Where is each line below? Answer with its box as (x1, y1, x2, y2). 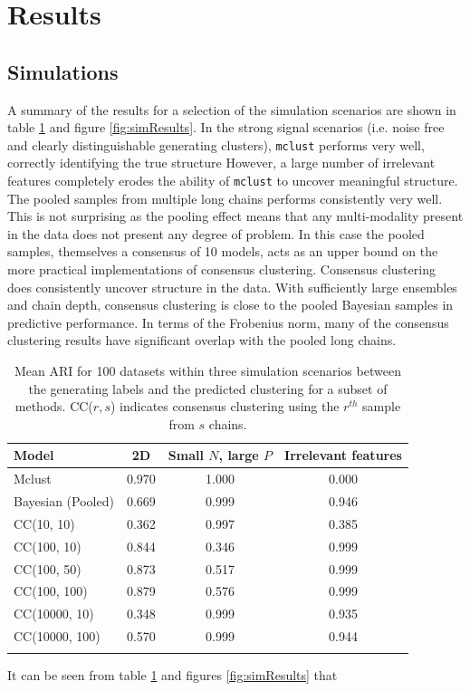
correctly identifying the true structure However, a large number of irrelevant (7, 153, 436, 172)
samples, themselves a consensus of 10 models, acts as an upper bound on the (7, 242, 438, 261)
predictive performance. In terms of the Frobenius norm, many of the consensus (7, 312, 449, 331)
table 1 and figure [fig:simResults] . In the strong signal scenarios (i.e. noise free (7, 118, 445, 137)
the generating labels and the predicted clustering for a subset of (28, 379, 388, 398)
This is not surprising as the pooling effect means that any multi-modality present (7, 206, 464, 226)
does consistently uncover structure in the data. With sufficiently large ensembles (7, 277, 457, 296)
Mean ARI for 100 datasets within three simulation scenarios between (14, 361, 401, 380)
